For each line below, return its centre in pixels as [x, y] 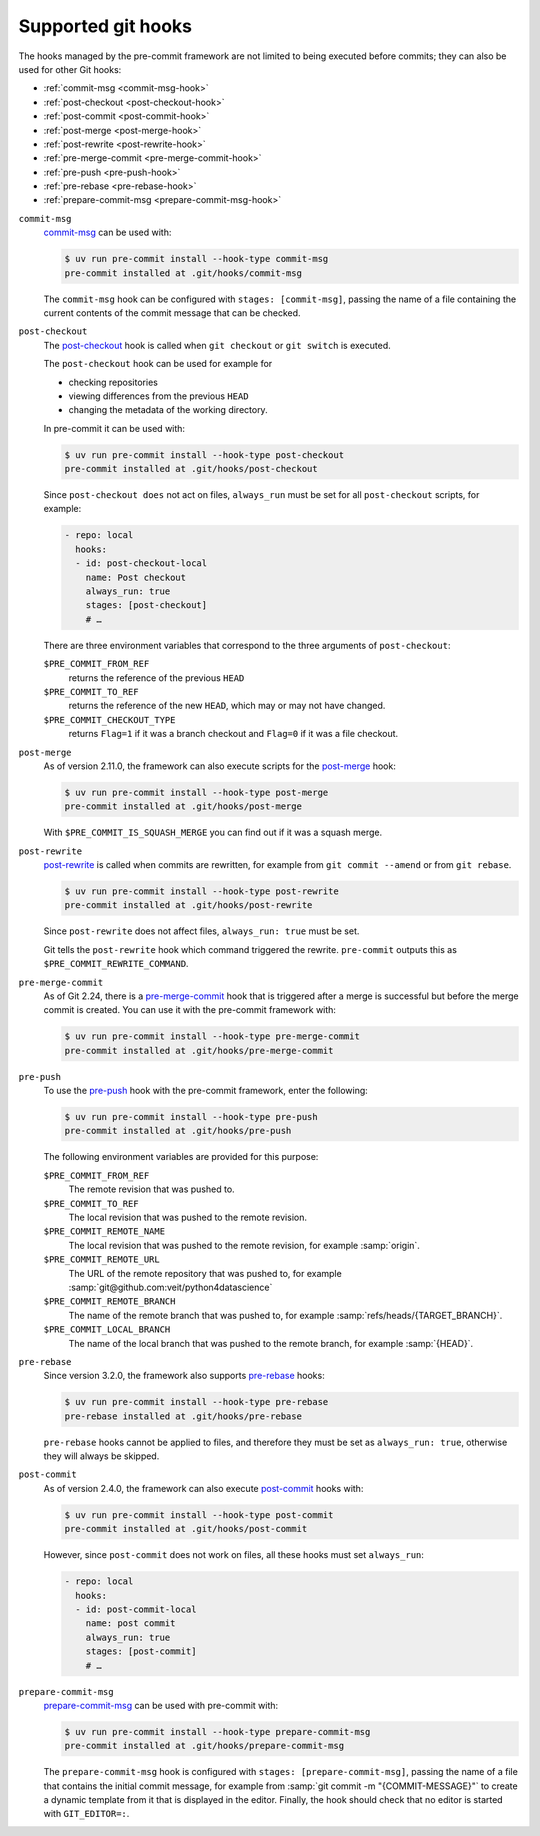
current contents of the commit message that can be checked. [172, 312]
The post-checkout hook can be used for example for [158, 364]
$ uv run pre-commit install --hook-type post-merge [196, 792]
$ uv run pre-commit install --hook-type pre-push [191, 1117]
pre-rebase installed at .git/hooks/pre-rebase [183, 1416]
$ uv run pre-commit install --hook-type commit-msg [196, 259]
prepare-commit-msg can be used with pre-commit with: [161, 1705]
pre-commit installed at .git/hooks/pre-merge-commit [199, 1050]
